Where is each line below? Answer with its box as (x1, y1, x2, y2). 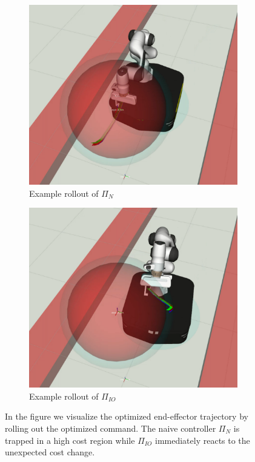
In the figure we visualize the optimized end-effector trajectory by (5, 410, 248, 423)
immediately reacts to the (155, 434, 250, 446)
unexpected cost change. (5, 446, 95, 458)
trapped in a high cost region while (5, 434, 135, 446)
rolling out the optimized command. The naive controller (5, 421, 216, 434)
